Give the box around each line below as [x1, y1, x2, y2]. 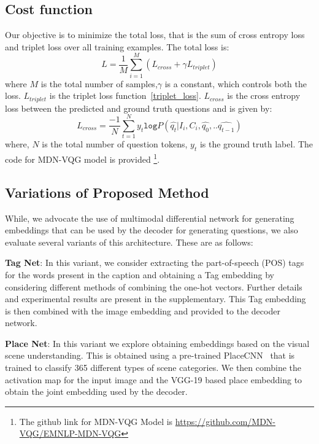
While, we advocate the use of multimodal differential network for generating [5, 211, 294, 224]
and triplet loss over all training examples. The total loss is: [5, 40, 229, 53]
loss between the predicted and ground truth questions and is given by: [5, 101, 272, 114]
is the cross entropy [227, 89, 301, 102]
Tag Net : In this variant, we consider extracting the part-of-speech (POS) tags [5, 256, 304, 269]
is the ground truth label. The [199, 138, 313, 150]
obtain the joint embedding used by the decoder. [5, 385, 188, 398]
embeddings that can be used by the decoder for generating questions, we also [5, 224, 298, 236]
